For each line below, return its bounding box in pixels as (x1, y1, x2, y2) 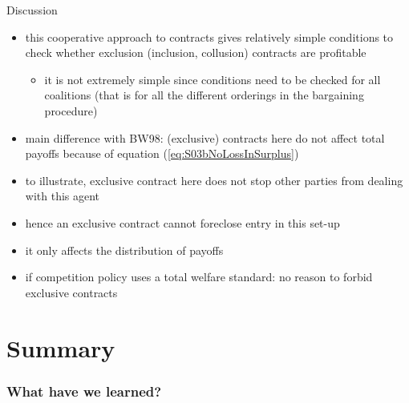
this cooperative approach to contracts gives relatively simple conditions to (25, 28, 394, 45)
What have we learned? (6, 381, 162, 401)
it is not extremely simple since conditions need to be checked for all (44, 71, 381, 87)
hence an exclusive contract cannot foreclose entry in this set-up (25, 214, 340, 231)
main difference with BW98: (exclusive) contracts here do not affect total (25, 129, 385, 146)
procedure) (44, 102, 98, 119)
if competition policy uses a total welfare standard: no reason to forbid (25, 268, 373, 285)
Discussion (6, 2, 58, 18)
